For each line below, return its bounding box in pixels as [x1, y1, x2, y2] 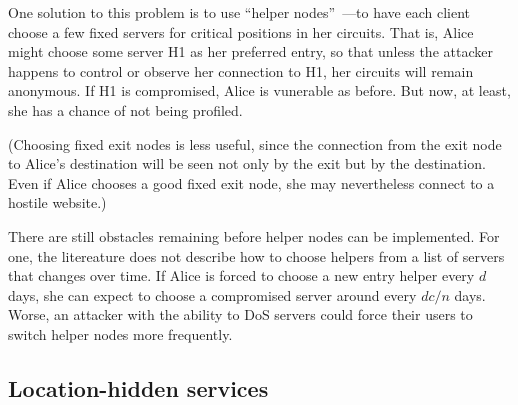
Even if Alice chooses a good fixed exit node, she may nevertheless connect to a [8, 172, 495, 193]
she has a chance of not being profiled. [8, 99, 243, 120]
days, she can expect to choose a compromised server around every [8, 284, 417, 305]
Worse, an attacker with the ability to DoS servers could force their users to [8, 304, 473, 325]
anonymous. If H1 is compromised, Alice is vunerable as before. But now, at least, [8, 80, 511, 101]
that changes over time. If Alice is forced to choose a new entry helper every [8, 265, 475, 286]
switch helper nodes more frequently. [8, 323, 233, 344]
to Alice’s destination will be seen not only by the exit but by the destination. [8, 153, 486, 174]
